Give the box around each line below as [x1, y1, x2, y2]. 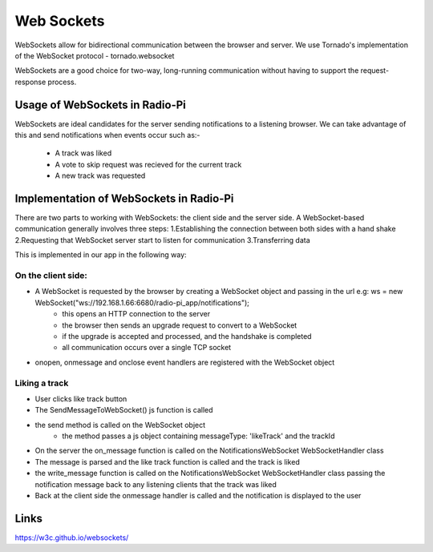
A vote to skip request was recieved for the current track [55, 159, 242, 169]
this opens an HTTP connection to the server [62, 309, 211, 319]
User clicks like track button [34, 393, 127, 404]
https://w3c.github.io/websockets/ [14, 533, 129, 542]
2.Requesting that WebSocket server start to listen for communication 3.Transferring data [14, 235, 310, 244]
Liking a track [14, 377, 69, 389]
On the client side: [14, 270, 87, 281]
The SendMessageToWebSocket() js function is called [34, 405, 213, 415]
